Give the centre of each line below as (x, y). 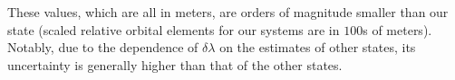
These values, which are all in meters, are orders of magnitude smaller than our (228, 12)
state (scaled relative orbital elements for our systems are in (174, 29)
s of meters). (397, 29)
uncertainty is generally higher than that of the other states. (175, 64)
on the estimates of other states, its (318, 47)
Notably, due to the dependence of (103, 47)
